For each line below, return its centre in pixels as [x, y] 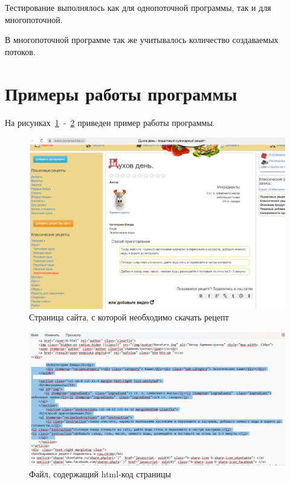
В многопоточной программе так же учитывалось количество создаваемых [142, 40]
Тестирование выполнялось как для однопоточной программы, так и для [138, 7]
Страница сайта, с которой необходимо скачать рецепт [129, 317]
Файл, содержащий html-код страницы [100, 474]
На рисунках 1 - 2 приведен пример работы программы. [110, 122]
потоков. [20, 51]
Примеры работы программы [121, 93]
